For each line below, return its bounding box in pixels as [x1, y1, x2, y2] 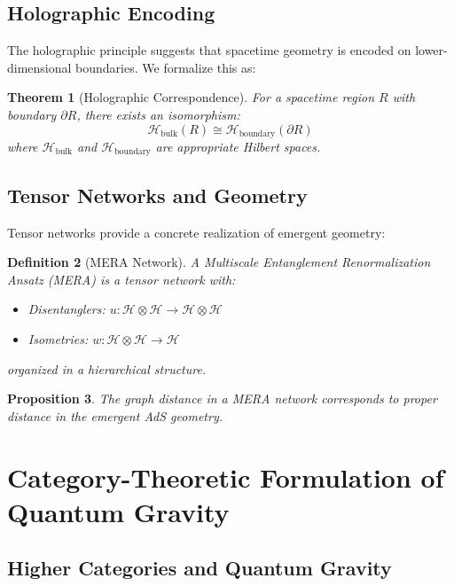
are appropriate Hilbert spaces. [155, 137, 321, 156]
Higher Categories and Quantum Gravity [7, 554, 392, 582]
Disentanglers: [27, 300, 106, 318]
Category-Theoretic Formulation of [7, 458, 444, 495]
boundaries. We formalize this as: [75, 58, 256, 76]
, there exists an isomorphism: [76, 105, 240, 123]
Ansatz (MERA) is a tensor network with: [7, 270, 236, 288]
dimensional [7, 58, 72, 76]
